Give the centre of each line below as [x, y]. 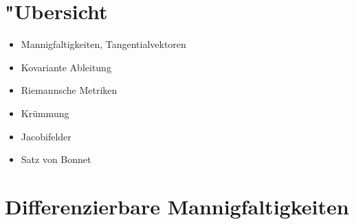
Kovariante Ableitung [66, 67]
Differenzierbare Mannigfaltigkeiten [177, 206]
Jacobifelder [46, 136]
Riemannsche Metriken [69, 90]
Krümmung [45, 113]
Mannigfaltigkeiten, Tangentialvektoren [103, 44]
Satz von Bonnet [56, 159]
